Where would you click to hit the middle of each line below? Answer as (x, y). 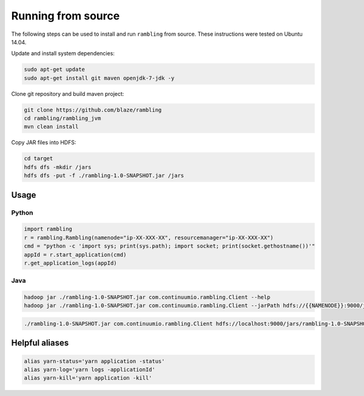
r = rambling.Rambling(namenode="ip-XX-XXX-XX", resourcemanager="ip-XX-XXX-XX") (149, 237)
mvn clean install (51, 127)
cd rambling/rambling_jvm (62, 119)
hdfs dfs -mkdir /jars (58, 167)
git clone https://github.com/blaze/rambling (93, 110)
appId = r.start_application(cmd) (75, 254)
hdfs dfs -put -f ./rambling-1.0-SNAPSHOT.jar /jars (104, 176)
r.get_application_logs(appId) (71, 263)
